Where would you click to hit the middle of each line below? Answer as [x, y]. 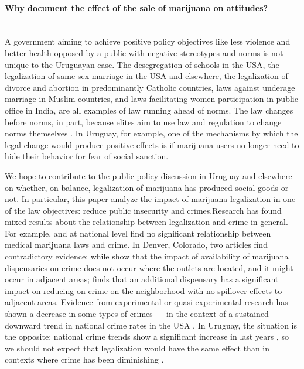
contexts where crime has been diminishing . [84, 359]
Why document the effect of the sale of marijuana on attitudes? [136, 7]
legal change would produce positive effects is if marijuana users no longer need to [152, 144]
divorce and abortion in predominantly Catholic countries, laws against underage [150, 87]
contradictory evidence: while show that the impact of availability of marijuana [147, 256]
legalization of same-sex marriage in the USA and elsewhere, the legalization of [146, 76]
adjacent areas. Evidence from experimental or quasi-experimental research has [146, 302]
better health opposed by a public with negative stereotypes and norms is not [144, 52]
